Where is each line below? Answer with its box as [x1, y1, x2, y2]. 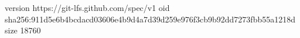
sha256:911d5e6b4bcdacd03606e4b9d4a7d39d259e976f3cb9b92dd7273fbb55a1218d [5, 13, 295, 25]
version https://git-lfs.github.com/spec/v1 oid [5, 2, 170, 13]
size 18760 [5, 24, 41, 36]
